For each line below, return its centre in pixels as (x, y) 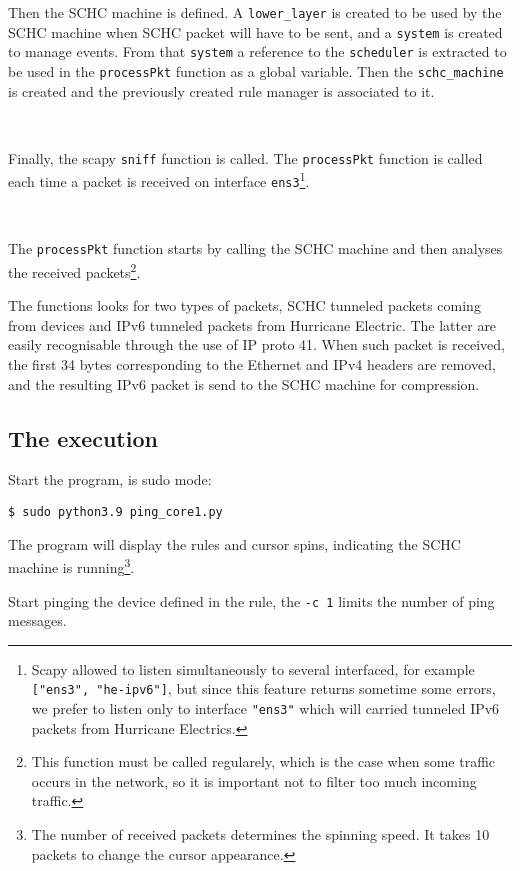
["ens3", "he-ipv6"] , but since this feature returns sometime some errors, (263, 688)
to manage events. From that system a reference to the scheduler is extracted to (257, 51)
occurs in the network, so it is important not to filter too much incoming (254, 780)
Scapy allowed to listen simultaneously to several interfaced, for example (253, 668)
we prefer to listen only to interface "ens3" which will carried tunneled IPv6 (265, 708)
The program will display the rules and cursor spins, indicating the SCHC (234, 543)
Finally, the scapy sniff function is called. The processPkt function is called (245, 157)
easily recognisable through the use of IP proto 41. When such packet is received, (256, 344)
